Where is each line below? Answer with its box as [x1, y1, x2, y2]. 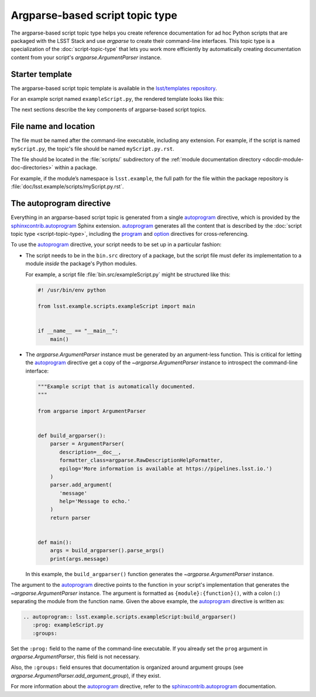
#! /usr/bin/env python [37, 286, 107, 293]
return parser [50, 514, 91, 521]
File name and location [11, 121, 95, 131]
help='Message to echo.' [59, 498, 131, 505]
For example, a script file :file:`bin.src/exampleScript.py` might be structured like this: [25, 270, 231, 278]
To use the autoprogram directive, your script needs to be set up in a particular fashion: [11, 241, 222, 248]
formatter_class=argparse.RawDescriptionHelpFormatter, [59, 457, 224, 463]
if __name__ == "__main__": [37, 327, 118, 334]
